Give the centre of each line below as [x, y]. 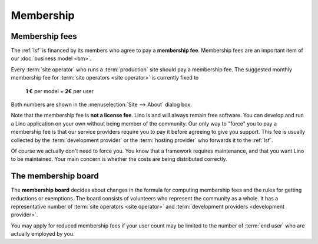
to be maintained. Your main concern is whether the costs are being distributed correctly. [119, 159]
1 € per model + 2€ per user [60, 91]
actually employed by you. [43, 234]
